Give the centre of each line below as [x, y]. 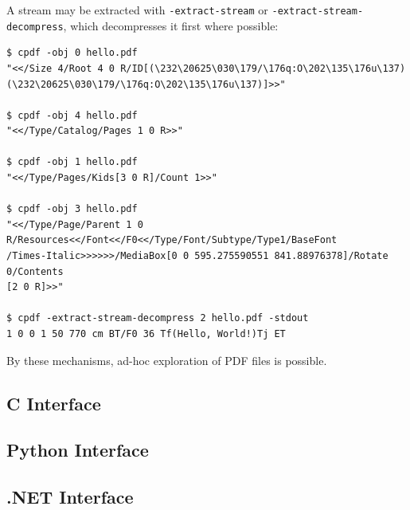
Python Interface [78, 450]
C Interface [54, 403]
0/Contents [35, 271]
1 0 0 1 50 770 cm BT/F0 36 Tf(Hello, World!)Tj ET [146, 334]
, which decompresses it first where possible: [171, 25]
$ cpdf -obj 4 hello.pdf [72, 115]
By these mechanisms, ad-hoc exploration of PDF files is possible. [167, 360]
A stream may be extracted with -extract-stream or [137, 10]
